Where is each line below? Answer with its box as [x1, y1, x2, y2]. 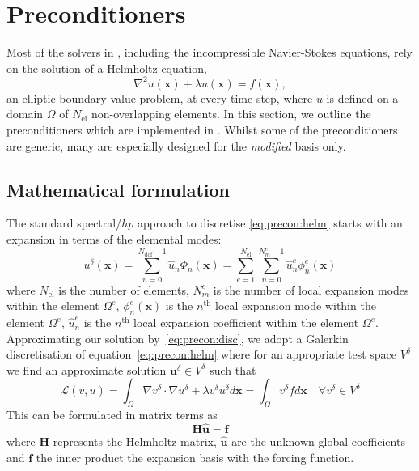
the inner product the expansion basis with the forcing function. [36, 448, 354, 465]
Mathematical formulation [6, 176, 230, 202]
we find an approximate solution [6, 361, 167, 378]
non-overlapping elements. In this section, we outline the [91, 105, 371, 122]
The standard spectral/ [6, 214, 122, 231]
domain [6, 105, 44, 122]
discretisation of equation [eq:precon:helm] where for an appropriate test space [6, 346, 397, 363]
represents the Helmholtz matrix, [53, 433, 217, 450]
